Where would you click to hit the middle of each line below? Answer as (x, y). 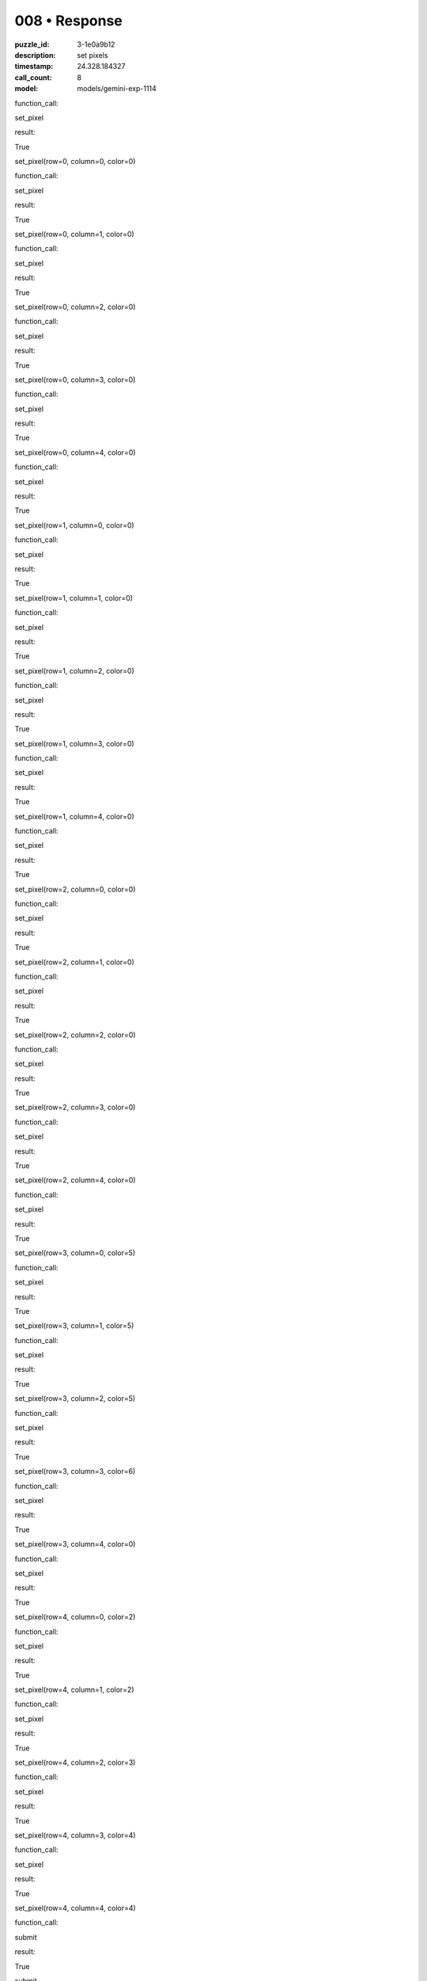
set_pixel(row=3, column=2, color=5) (75, 1399)
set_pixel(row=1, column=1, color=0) (74, 597)
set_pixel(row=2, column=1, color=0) (74, 962)
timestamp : (34, 67)
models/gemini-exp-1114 (117, 89)
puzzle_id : (32, 44)
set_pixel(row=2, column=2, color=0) (75, 1035)
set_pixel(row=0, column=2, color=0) (75, 307)
